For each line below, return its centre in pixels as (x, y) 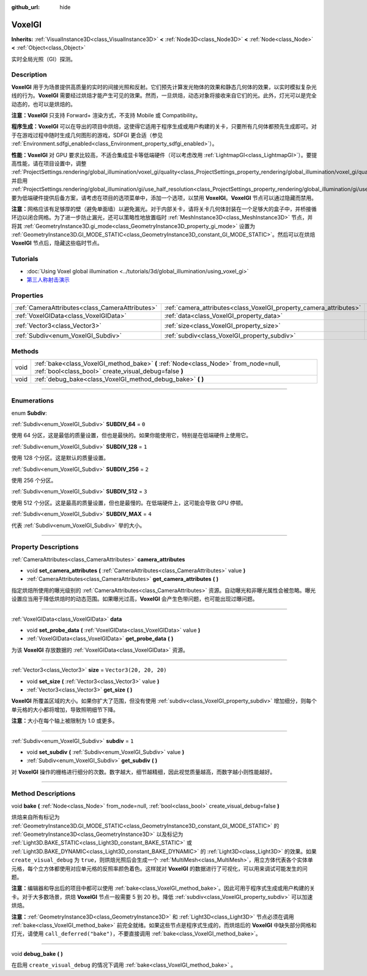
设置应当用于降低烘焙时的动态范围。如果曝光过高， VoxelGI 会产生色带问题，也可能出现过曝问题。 (135, 599)
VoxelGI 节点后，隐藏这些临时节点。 (57, 243)
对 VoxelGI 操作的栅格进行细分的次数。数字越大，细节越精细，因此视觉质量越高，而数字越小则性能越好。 (143, 772)
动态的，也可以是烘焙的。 (43, 104)
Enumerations (33, 401)
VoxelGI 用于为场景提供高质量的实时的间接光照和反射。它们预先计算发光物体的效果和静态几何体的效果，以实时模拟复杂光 (164, 87)
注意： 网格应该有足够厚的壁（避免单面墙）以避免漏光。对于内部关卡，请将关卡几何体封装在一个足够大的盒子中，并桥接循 (164, 209)
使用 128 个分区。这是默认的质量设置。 (60, 458)
